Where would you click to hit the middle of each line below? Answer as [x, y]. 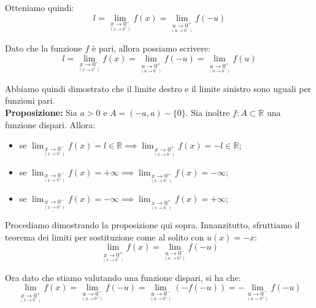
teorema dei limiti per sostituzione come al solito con [105, 237]
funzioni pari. [30, 100]
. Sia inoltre [208, 113]
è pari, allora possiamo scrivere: [151, 48]
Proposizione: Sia [41, 113]
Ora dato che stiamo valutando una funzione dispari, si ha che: [123, 277]
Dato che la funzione [44, 48]
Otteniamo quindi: [40, 7]
